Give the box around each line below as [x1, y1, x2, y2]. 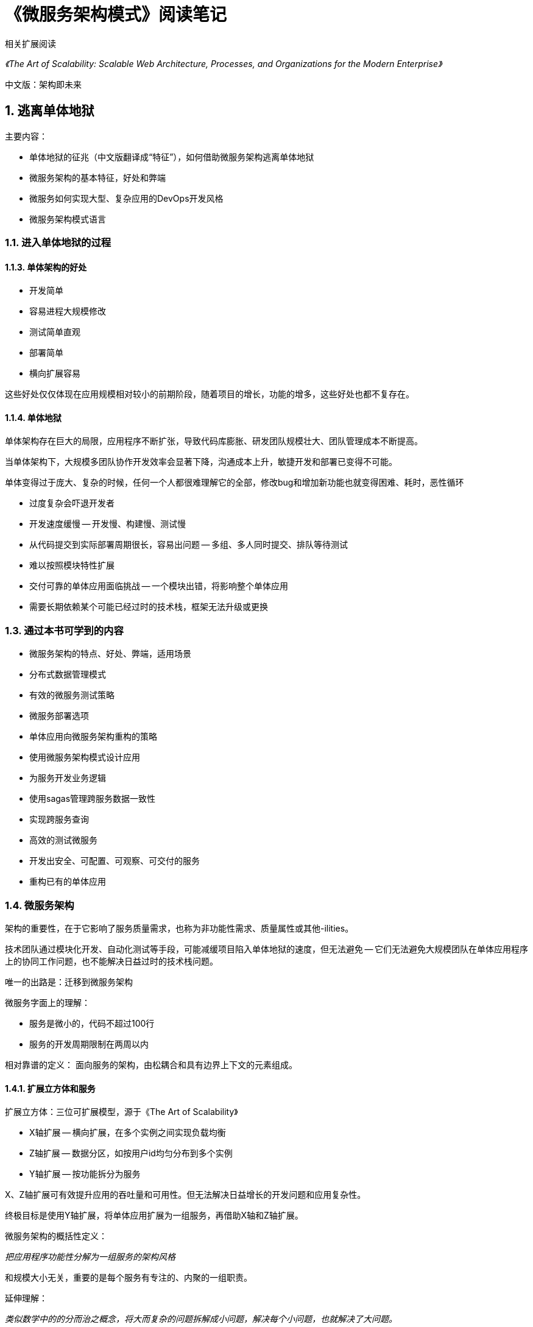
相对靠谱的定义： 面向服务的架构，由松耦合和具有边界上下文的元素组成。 [5, 1059, 297, 1070]
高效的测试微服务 [29, 835, 97, 846]
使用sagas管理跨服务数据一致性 [29, 793, 156, 804]
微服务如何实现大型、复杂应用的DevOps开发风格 [29, 193, 224, 203]
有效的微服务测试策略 [29, 690, 115, 701]
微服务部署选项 [29, 710, 89, 721]
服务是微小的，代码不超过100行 [29, 1017, 155, 1028]
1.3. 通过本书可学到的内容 [5, 624, 124, 637]
